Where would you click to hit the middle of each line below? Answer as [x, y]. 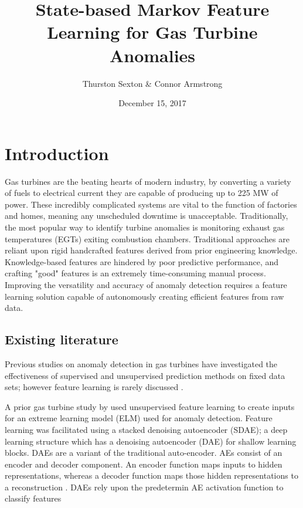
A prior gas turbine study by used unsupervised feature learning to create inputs [150, 406]
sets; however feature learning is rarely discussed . [94, 387]
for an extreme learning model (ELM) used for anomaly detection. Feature [139, 418]
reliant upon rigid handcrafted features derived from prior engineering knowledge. [151, 250]
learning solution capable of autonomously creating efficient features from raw [144, 296]
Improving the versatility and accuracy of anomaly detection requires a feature [146, 284]
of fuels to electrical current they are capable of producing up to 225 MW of [142, 193]
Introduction [57, 153]
